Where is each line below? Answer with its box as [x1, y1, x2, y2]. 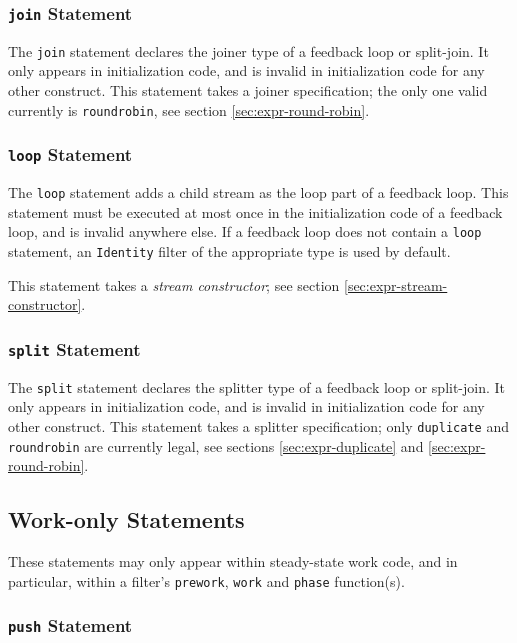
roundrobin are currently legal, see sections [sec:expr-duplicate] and [8, 435, 424, 456]
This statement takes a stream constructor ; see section [8, 274, 340, 295]
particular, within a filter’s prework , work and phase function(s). [8, 570, 405, 591]
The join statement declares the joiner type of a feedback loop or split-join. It [8, 40, 489, 61]
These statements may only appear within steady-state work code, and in [8, 550, 458, 571]
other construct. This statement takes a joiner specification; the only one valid [8, 80, 488, 101]
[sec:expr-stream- [344, 274, 448, 295]
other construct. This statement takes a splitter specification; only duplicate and [8, 415, 509, 436]
